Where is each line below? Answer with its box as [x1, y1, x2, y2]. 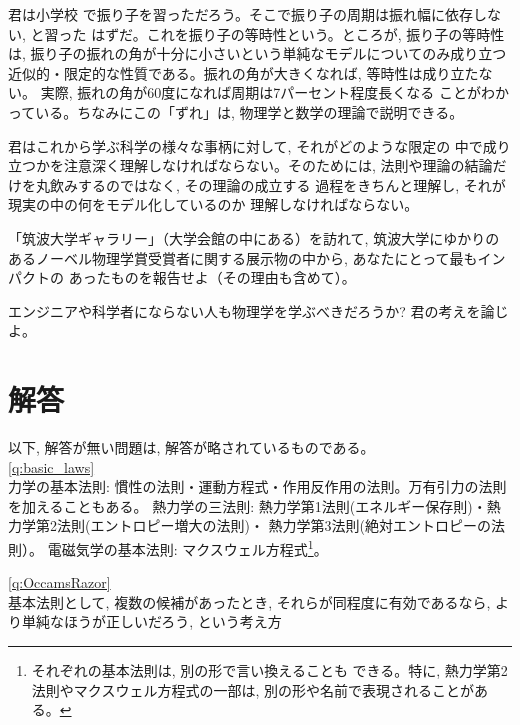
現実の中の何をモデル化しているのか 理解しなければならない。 [8, 194, 419, 215]
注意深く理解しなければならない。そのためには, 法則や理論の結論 [63, 155, 493, 176]
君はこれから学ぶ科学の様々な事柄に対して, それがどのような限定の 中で [8, 135, 483, 156]
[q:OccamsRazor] [8, 572, 111, 593]
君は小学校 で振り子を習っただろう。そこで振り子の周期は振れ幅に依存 [8, 4, 473, 24]
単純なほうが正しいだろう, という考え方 [21, 611, 282, 632]
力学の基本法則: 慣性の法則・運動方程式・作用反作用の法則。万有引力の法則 [8, 476, 507, 497]
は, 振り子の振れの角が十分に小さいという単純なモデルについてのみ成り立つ [8, 43, 507, 64]
